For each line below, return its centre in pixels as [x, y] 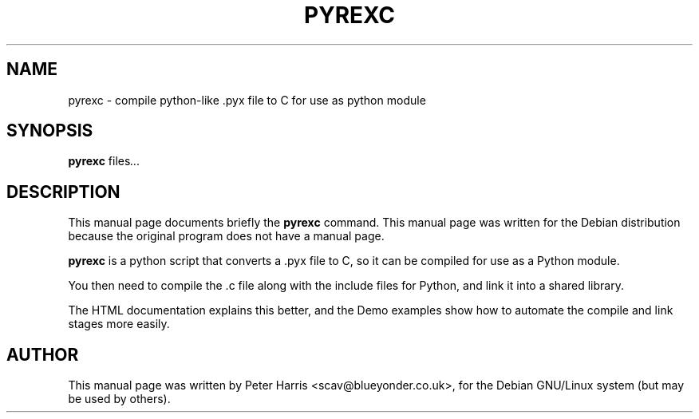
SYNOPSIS [50, 131]
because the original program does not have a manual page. [226, 236]
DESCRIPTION [63, 192]
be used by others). [119, 399]
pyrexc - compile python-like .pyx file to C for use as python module [247, 100]
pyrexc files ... [104, 161]
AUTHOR [43, 354]
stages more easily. [119, 324]
